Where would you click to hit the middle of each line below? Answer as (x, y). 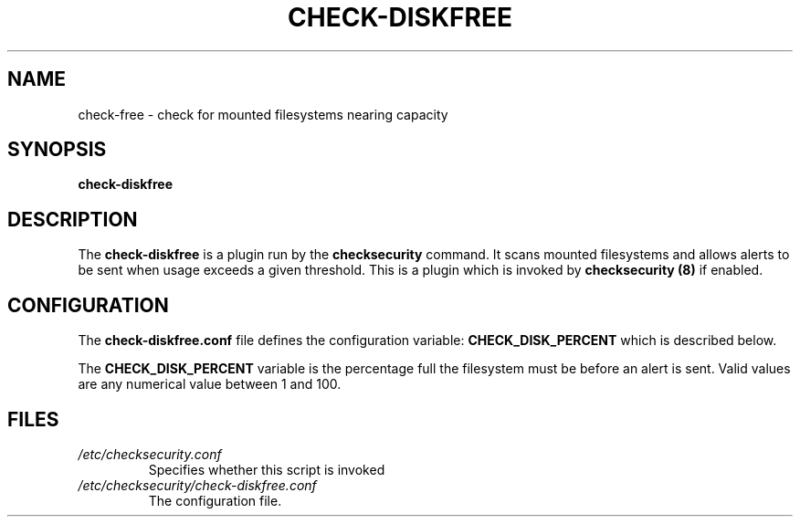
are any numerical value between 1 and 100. (210, 384)
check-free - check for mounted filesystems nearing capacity (263, 114)
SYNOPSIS (57, 150)
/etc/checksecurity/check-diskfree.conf (197, 485)
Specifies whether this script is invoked (267, 469)
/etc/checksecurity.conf (150, 454)
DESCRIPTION (73, 219)
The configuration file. (215, 500)
